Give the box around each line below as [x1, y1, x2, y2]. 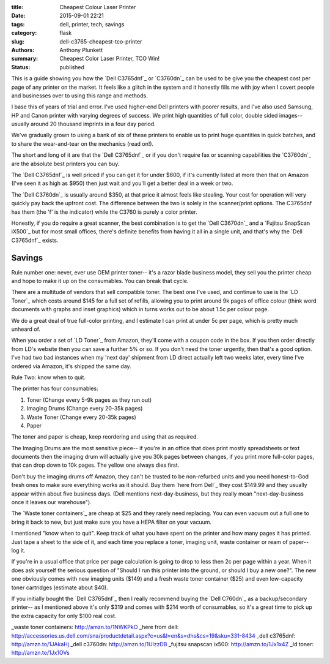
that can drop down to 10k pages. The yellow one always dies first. [11, 461, 180, 469]
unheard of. [11, 325, 41, 333]
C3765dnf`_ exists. [11, 236, 59, 244]
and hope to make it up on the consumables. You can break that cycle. [11, 277, 189, 285]
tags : [11, 20, 25, 28]
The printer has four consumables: [11, 385, 98, 392]
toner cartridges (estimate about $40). [11, 584, 108, 591]
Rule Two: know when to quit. [11, 374, 86, 381]
